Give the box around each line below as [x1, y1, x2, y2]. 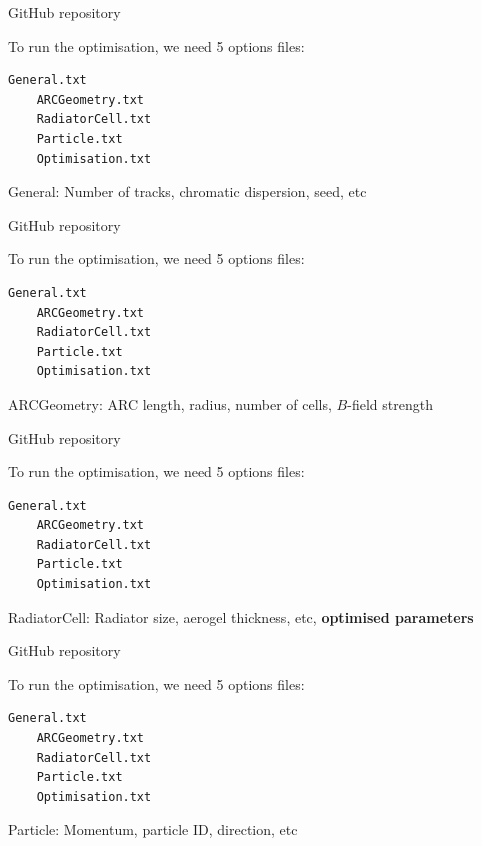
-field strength [347, 393, 433, 414]
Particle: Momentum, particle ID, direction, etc [8, 819, 298, 840]
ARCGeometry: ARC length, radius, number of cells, [8, 393, 332, 414]
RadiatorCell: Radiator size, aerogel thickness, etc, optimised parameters [8, 606, 474, 627]
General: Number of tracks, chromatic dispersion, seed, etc [8, 181, 367, 202]
